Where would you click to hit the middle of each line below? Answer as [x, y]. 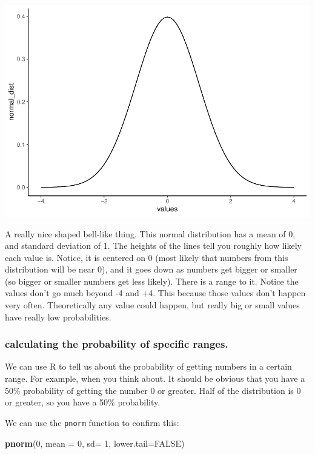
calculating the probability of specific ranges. [117, 344]
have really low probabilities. [58, 317]
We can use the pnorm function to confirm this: [92, 422]
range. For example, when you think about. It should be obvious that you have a [155, 378]
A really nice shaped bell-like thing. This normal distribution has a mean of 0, [150, 233]
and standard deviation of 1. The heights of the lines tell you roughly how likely [153, 246]
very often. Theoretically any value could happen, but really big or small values [152, 305]
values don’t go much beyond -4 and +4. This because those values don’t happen [155, 293]
